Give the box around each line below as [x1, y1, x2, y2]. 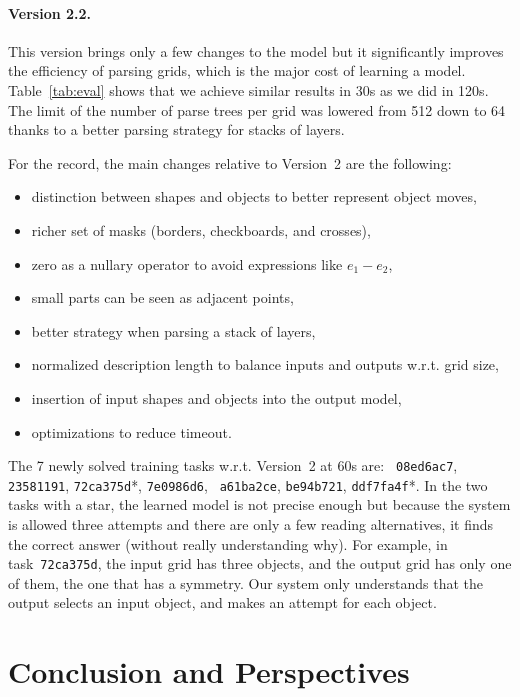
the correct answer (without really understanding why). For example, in [8, 533, 448, 554]
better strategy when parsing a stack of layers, [31, 320, 316, 341]
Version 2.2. [8, 2, 92, 23]
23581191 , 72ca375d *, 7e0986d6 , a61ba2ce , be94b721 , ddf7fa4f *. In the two [8, 474, 488, 495]
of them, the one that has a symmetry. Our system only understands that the [8, 572, 484, 593]
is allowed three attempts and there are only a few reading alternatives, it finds [8, 514, 494, 535]
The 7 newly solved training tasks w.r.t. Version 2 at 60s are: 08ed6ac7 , [8, 455, 458, 476]
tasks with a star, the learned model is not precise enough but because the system [8, 494, 511, 515]
